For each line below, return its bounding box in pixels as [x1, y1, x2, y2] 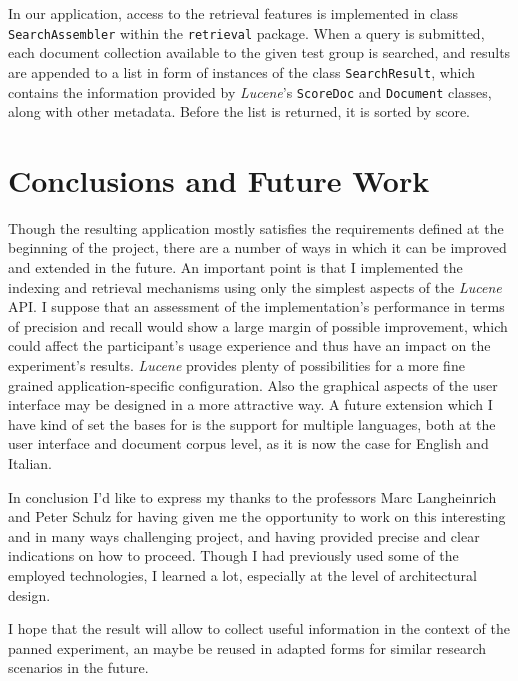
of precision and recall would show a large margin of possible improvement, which [8, 315, 508, 336]
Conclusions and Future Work [8, 159, 430, 200]
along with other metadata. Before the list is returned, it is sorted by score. [8, 101, 471, 122]
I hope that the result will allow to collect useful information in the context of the [8, 618, 510, 639]
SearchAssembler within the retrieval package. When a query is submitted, [8, 22, 485, 43]
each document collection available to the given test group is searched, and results [8, 42, 511, 63]
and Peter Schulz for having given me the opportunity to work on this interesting [8, 506, 506, 527]
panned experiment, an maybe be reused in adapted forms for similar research [8, 637, 487, 658]
